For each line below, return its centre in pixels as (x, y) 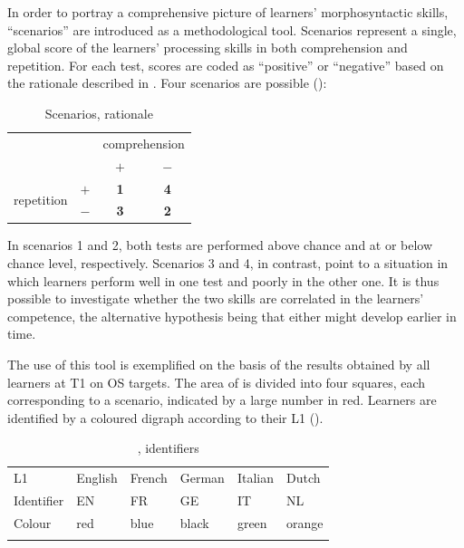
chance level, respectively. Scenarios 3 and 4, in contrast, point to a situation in (228, 263)
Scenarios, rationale (99, 113)
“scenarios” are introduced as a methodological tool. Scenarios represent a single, (232, 29)
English (97, 478)
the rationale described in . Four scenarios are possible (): (167, 83)
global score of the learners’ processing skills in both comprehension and (208, 48)
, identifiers (168, 448)
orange (304, 522)
